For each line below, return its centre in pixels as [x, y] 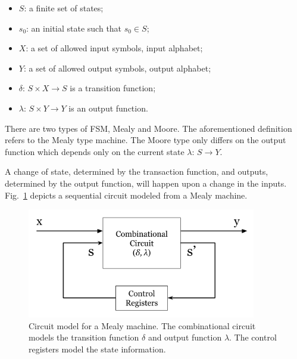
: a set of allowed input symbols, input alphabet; [114, 48]
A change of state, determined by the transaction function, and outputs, [137, 171]
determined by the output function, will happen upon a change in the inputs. [146, 183]
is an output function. [108, 108]
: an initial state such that [74, 28]
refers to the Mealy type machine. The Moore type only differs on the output [146, 140]
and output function [185, 337]
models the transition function [84, 337]
